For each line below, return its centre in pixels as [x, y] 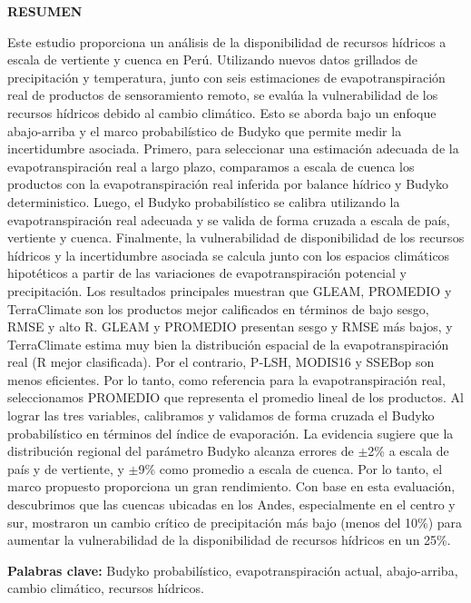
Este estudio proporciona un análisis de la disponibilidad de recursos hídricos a [227, 41]
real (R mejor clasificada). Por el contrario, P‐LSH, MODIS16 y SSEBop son [221, 362]
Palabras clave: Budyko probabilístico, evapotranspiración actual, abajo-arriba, [233, 570]
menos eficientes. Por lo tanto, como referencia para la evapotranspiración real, [226, 379]
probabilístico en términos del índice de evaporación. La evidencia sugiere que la [231, 433]
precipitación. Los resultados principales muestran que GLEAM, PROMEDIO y [230, 290]
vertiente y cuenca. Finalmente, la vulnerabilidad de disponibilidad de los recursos [236, 237]
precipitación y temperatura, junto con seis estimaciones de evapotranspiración [226, 77]
